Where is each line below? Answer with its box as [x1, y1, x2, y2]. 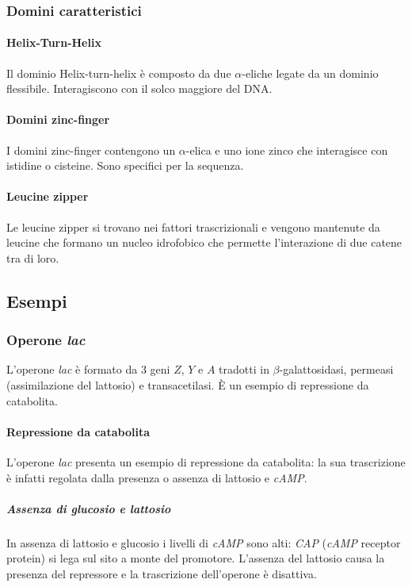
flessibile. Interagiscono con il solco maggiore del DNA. [6, 80, 273, 97]
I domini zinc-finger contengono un [6, 141, 176, 158]
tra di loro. [6, 249, 59, 266]
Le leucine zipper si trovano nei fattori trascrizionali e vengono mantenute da [6, 218, 380, 235]
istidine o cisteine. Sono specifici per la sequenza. [6, 157, 244, 174]
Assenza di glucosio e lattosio [6, 500, 171, 516]
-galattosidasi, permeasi [279, 361, 394, 378]
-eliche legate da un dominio [242, 64, 379, 81]
